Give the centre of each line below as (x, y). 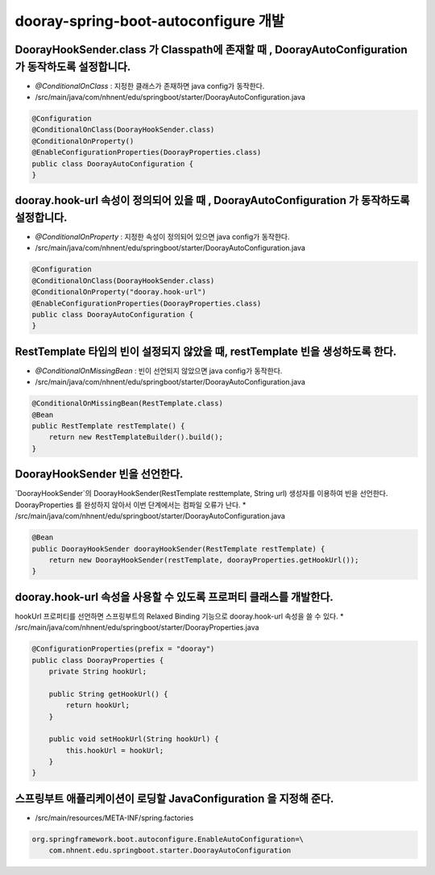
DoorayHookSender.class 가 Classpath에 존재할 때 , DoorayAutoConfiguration (211, 50)
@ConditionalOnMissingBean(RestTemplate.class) (127, 404)
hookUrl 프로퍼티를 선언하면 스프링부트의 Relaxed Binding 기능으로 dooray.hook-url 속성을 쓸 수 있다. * (179, 616)
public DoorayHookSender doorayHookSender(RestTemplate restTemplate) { (178, 549)
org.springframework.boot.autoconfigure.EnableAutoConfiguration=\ (168, 839)
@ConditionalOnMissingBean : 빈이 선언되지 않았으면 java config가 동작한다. (159, 370)
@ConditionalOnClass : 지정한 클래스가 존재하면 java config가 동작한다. (150, 85)
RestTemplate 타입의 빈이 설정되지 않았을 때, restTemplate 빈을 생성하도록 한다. (206, 351)
